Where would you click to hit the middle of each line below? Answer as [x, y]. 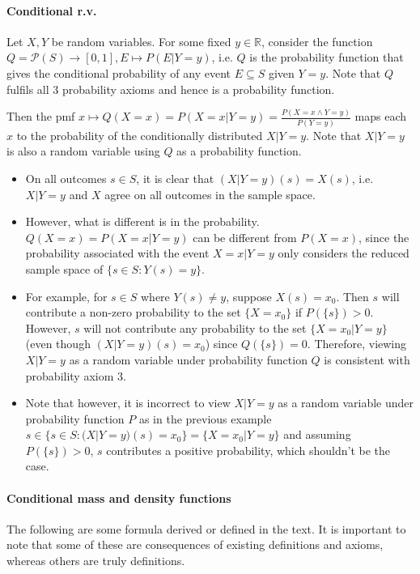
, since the [384, 237]
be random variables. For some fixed [141, 41]
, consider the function [317, 41]
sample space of [64, 268]
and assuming [317, 434]
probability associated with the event [117, 253]
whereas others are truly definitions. [96, 561]
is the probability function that [327, 57]
